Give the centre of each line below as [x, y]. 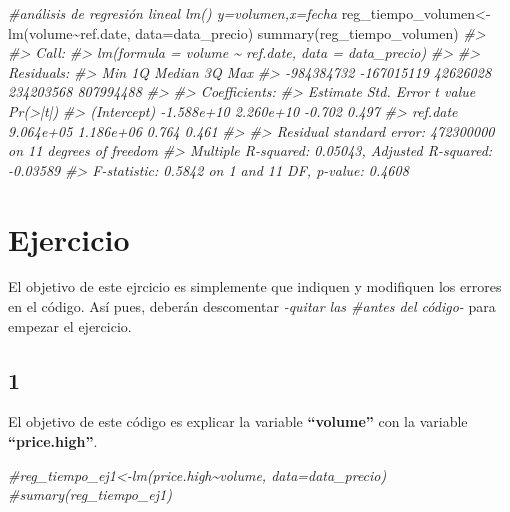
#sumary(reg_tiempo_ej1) [90, 494]
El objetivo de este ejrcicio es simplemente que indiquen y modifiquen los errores [255, 286]
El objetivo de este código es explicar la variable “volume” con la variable [238, 421]
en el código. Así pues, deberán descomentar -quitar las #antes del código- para [252, 306]
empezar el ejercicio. [70, 325]
